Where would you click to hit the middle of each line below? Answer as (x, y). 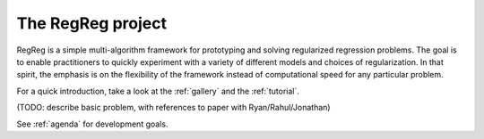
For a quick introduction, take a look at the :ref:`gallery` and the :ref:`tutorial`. (158, 91)
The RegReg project (92, 23)
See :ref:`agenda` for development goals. (92, 124)
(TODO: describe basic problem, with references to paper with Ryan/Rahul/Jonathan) (173, 108)
